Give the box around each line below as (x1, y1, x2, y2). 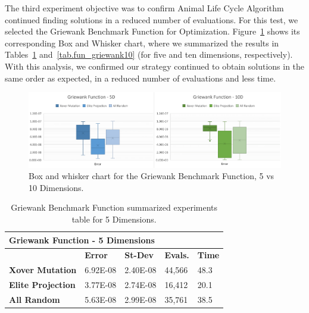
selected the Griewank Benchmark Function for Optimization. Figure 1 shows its (5, 25, 300, 37)
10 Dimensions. (29, 181, 84, 193)
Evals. (164, 249, 189, 261)
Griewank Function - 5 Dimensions (9, 233, 155, 246)
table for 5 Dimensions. (71, 212, 157, 225)
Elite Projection (9, 278, 76, 291)
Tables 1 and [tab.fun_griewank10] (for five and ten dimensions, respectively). (5, 48, 293, 61)
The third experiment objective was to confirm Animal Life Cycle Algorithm (5, 2, 284, 14)
